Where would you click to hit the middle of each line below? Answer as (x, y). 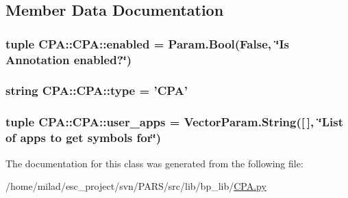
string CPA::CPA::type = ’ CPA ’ (97, 90)
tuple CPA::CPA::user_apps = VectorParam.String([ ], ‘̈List (174, 122)
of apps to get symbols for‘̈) (83, 138)
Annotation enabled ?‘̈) (69, 59)
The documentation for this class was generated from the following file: (154, 163)
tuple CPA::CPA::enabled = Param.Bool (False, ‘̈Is (148, 43)
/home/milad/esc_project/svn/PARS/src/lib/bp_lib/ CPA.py (136, 186)
